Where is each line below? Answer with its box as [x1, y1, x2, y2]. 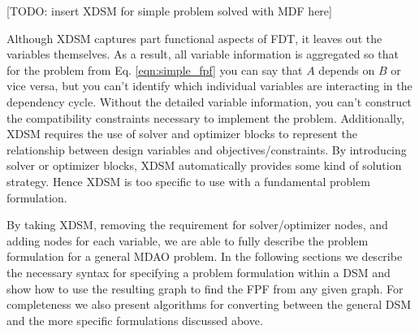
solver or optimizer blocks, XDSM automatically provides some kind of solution [6, 157, 402, 174]
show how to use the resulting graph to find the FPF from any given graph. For [6, 280, 404, 297]
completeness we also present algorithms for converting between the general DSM [6, 296, 412, 313]
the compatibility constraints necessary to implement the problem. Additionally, [6, 109, 405, 126]
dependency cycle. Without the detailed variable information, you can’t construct [6, 93, 412, 110]
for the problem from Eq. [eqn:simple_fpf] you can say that [6, 61, 303, 78]
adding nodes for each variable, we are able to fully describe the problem [6, 232, 369, 249]
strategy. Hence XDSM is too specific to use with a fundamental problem [6, 172, 370, 189]
